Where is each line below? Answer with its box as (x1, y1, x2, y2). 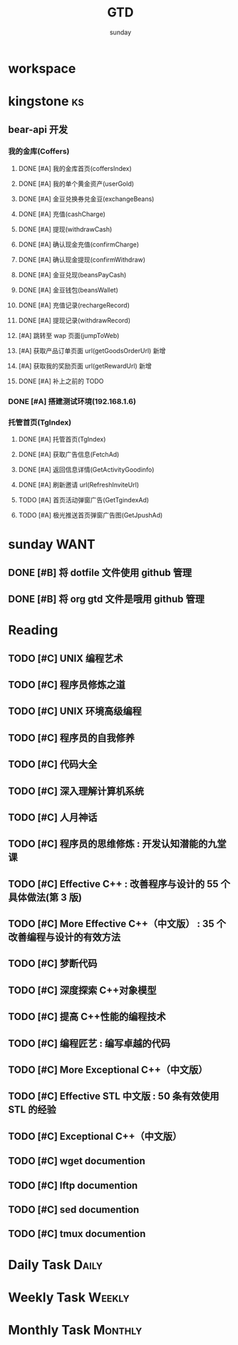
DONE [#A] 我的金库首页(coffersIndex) (18, 164, 133, 172)
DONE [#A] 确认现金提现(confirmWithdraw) (18, 255, 145, 264)
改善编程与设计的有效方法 (8, 931, 120, 943)
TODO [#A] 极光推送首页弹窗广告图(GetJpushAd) (18, 511, 163, 520)
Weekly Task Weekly (8, 1289, 130, 1305)
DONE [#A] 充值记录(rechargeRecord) (18, 301, 130, 309)
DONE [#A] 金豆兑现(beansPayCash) (18, 270, 127, 279)
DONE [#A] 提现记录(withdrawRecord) (18, 316, 131, 324)
